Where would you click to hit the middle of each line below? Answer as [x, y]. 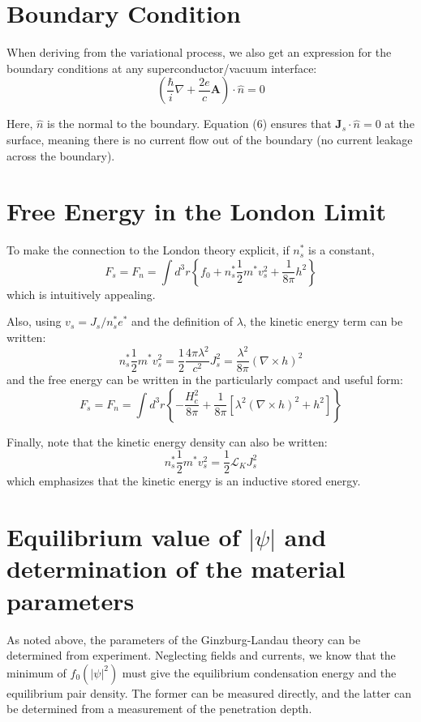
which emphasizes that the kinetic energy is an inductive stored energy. [184, 481]
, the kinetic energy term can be [323, 321]
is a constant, [342, 250]
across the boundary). [61, 155]
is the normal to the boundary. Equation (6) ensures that [189, 124]
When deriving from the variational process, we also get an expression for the [199, 52]
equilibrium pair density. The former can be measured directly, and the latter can [209, 692]
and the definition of [182, 321]
